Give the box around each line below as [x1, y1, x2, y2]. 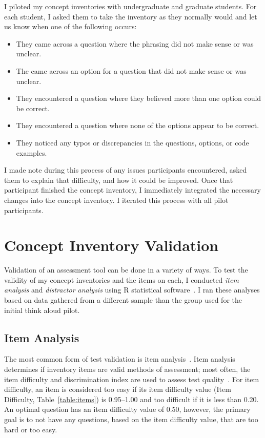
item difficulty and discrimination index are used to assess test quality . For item [4, 373, 259, 384]
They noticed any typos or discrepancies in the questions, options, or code [16, 137, 249, 148]
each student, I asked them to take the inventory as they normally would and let [4, 11, 257, 22]
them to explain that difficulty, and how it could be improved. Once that [4, 174, 233, 185]
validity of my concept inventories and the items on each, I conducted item [4, 274, 239, 285]
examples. [16, 147, 47, 158]
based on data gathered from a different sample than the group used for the [4, 295, 242, 305]
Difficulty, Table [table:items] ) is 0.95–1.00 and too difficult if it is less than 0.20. [4, 393, 259, 404]
